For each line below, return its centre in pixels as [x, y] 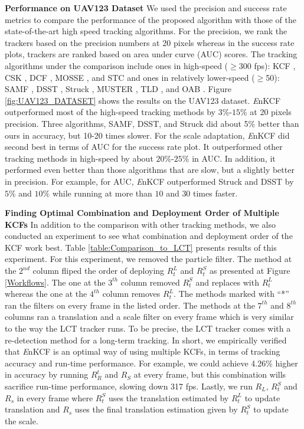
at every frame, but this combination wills [210, 374]
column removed [150, 282]
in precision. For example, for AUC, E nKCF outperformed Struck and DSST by [149, 181]
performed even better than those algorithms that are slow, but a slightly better [150, 170]
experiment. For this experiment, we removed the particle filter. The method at [148, 259]
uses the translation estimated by [169, 397]
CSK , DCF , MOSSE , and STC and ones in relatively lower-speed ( [130, 77]
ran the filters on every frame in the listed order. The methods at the [130, 305]
